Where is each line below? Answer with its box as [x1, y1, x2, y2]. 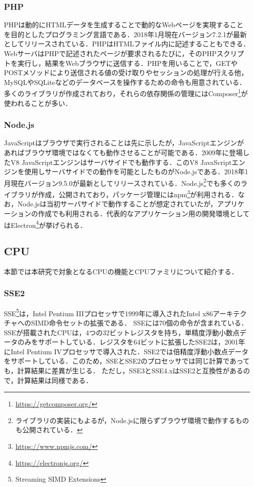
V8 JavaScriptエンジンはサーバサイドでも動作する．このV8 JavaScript [10, 157, 232, 167]
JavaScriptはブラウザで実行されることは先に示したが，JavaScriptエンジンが [4, 138, 244, 148]
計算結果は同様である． [17, 375, 93, 385]
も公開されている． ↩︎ [15, 425, 83, 435]
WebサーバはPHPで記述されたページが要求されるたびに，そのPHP [4, 48, 217, 58]
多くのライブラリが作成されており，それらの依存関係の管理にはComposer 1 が [4, 87, 248, 99]
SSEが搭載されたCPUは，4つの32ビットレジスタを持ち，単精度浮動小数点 [4, 327, 240, 337]
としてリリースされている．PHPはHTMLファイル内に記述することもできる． [4, 39, 250, 49]
